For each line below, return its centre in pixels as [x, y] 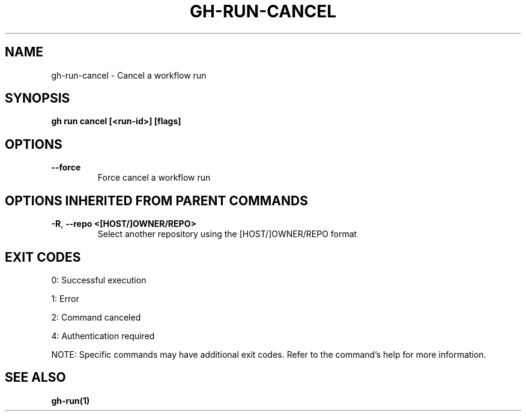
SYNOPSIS [38, 98]
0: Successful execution [99, 280]
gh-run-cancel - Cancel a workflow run [129, 75]
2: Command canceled [96, 317]
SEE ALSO [35, 378]
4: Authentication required [103, 336]
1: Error [65, 298]
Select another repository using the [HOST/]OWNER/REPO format [227, 234]
